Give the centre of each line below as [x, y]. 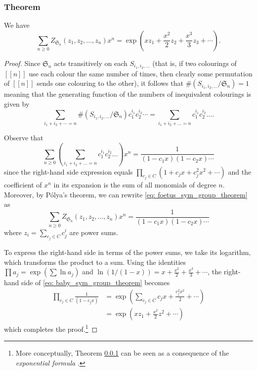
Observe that [24, 138]
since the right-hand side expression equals [68, 171]
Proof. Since [22, 63]
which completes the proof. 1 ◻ [51, 328]
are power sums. [94, 232]
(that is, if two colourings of [194, 63]
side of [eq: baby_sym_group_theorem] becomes [96, 282]
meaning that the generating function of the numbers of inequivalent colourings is [128, 94]
